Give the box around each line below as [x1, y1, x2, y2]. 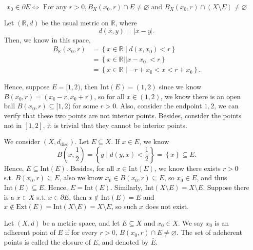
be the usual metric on [41, 18, 109, 27]
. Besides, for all [66, 163, 115, 173]
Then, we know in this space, [4, 34, 91, 44]
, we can [214, 101, 239, 111]
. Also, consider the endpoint [116, 101, 202, 111]
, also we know [59, 172, 103, 183]
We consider [4, 136, 40, 146]
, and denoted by [98, 237, 149, 247]
